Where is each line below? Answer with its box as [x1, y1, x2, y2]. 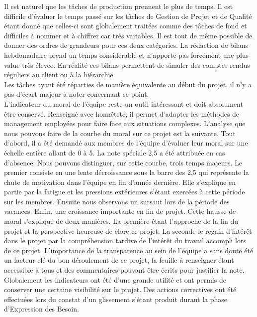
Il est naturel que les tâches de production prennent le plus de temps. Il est [4, 1, 233, 11]
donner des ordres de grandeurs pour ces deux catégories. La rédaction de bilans [4, 40, 248, 50]
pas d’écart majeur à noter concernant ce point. [4, 89, 149, 99]
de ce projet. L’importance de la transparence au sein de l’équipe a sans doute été [4, 245, 254, 255]
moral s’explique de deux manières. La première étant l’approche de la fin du [4, 216, 239, 226]
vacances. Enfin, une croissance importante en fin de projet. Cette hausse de [4, 206, 236, 216]
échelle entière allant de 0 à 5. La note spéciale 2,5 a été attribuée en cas [4, 147, 225, 158]
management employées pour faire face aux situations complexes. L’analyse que [4, 118, 246, 129]
